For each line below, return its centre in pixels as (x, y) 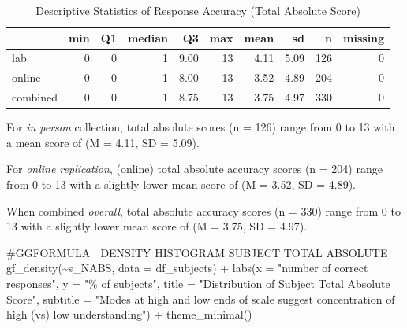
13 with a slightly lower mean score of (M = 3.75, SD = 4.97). (157, 226)
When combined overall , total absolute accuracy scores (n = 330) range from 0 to (203, 210)
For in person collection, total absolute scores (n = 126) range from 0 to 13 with (201, 127)
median (147, 37)
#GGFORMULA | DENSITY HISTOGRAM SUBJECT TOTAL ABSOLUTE (197, 252)
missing (364, 37)
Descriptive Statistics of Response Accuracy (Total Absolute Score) (198, 10)
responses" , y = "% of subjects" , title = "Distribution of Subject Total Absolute (198, 283)
